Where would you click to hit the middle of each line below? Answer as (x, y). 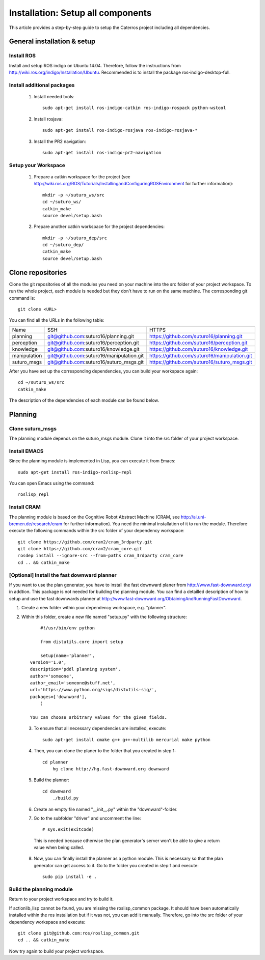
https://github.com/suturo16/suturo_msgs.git (201, 362)
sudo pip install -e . (70, 877)
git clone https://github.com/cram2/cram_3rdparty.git (85, 542)
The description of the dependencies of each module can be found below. (84, 400)
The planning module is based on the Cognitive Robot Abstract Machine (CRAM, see (94, 517)
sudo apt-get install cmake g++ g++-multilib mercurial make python (126, 740)
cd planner (55, 762)
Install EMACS (26, 451)
